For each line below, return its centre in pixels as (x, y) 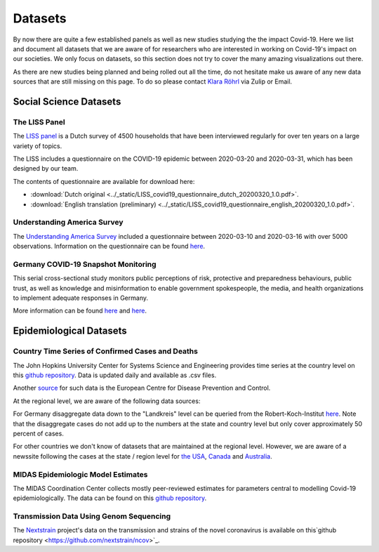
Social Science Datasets (67, 101)
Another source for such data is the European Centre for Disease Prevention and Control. (142, 388)
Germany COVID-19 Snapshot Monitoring (85, 264)
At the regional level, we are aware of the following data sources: (107, 401)
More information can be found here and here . (80, 311)
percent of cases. (39, 433)
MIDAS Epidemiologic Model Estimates (80, 474)
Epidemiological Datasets (70, 331)
